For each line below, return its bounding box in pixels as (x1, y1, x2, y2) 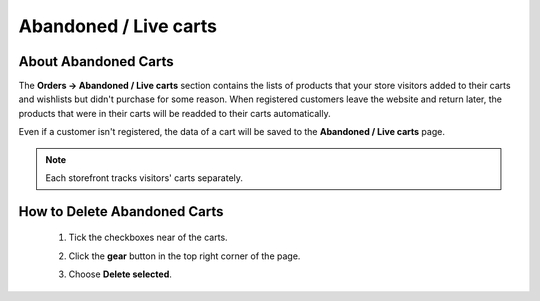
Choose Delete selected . (68, 268, 172, 280)
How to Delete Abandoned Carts (18, 203, 224, 220)
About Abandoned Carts (18, 53, 174, 70)
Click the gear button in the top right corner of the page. (68, 250, 301, 262)
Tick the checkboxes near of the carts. (68, 231, 229, 244)
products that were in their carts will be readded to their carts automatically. (18, 107, 331, 119)
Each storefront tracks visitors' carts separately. (45, 172, 244, 184)
